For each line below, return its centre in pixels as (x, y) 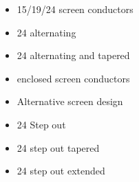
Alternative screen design (70, 101)
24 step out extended (61, 171)
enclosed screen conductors (73, 78)
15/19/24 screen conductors (75, 9)
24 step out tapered (58, 147)
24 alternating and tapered (73, 55)
